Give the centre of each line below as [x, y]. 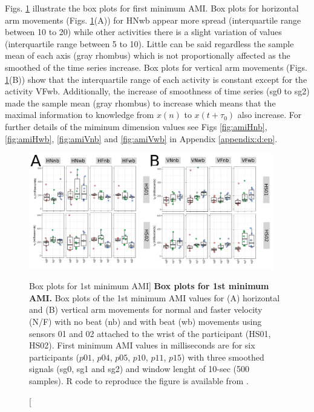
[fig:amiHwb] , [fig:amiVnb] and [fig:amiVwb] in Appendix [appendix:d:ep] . [141, 138]
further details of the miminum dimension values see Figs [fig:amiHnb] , [136, 126]
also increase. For [270, 115]
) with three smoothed [223, 357]
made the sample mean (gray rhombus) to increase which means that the [140, 103]
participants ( [54, 357]
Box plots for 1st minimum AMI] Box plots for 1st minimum [149, 286]
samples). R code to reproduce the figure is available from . [139, 381]
